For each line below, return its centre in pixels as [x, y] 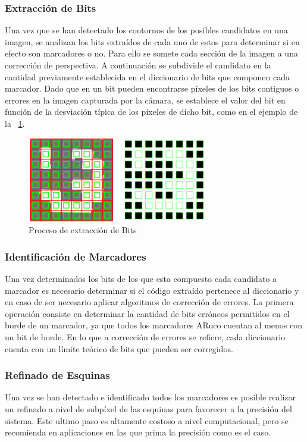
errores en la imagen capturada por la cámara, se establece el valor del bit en [145, 100]
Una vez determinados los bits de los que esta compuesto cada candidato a [141, 279]
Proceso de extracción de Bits [83, 230]
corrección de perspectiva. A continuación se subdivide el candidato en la [138, 65]
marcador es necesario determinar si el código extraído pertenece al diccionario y [152, 290]
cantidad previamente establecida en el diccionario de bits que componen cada [147, 76]
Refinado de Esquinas [57, 375]
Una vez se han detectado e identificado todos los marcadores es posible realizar [151, 397]
